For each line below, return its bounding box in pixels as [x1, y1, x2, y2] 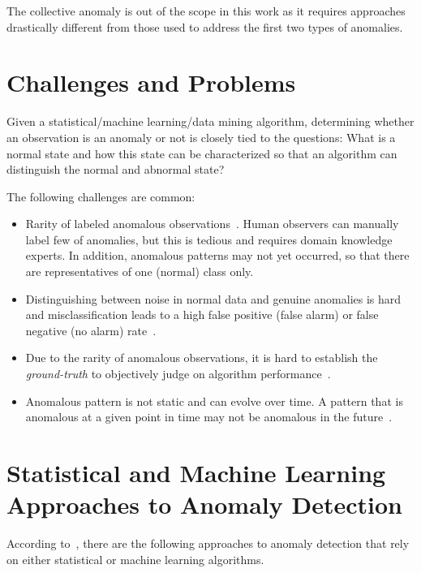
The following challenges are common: [6, 187, 195, 205]
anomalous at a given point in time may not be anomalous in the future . [25, 408, 393, 425]
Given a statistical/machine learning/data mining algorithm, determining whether [6, 113, 415, 130]
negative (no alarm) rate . [25, 321, 157, 338]
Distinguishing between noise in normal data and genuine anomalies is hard [25, 290, 402, 307]
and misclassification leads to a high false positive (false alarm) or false [25, 306, 379, 323]
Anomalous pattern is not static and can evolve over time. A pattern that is [25, 392, 403, 409]
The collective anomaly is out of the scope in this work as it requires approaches [6, 2, 406, 19]
